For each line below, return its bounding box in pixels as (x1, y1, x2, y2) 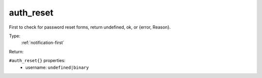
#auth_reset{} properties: (9, 58, 65, 63)
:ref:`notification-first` (21, 40, 65, 46)
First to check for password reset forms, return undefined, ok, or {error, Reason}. (9, 24, 171, 30)
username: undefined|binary (25, 64, 89, 70)
